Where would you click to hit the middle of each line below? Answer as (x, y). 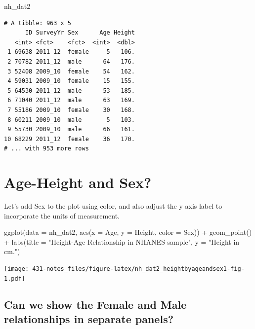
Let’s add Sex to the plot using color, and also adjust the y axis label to (113, 206)
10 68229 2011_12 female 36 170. (69, 139)
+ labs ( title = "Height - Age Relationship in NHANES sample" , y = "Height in (122, 241)
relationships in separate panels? (89, 319)
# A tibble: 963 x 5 (38, 23)
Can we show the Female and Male (95, 304)
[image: (17, 269)
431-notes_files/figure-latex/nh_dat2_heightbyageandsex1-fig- (138, 269)
